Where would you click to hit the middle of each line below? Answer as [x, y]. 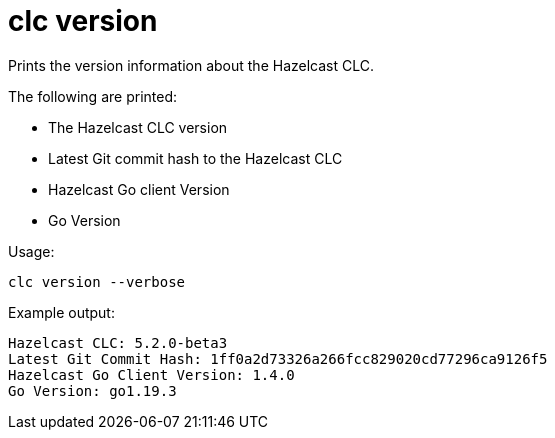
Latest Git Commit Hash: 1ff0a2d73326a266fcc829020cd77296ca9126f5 [278, 358]
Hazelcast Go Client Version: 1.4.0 [151, 374]
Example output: [61, 312]
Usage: [31, 251]
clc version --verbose [97, 281]
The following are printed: [92, 96]
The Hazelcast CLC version [138, 127]
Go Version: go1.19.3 [92, 390]
